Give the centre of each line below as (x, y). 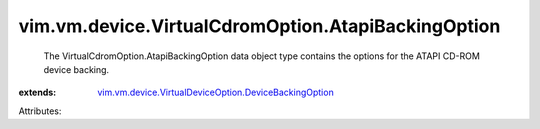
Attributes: (40, 111)
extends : (37, 92)
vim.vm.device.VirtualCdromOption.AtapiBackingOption (259, 26)
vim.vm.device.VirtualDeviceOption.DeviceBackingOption (215, 92)
